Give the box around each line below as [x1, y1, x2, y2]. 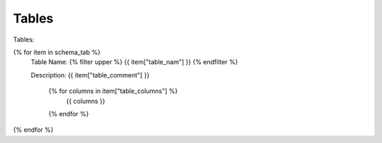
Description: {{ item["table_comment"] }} [30, 70, 150, 79]
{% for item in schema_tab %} [13, 48, 100, 56]
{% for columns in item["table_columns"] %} [48, 87, 178, 95]
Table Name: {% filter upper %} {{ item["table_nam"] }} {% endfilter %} [30, 58, 238, 66]
